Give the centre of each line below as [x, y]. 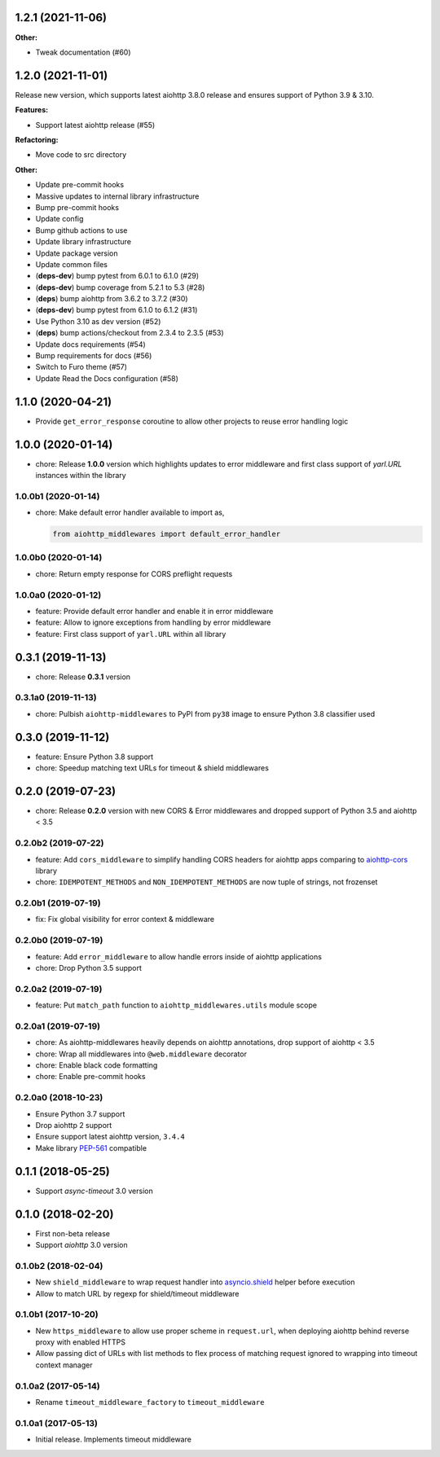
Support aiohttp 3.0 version [81, 1244]
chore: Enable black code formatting [97, 1065]
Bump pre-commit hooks [77, 207]
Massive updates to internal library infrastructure [117, 196]
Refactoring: [37, 139]
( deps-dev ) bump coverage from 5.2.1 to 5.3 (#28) [120, 287]
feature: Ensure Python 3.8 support [95, 757]
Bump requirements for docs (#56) [94, 356]
